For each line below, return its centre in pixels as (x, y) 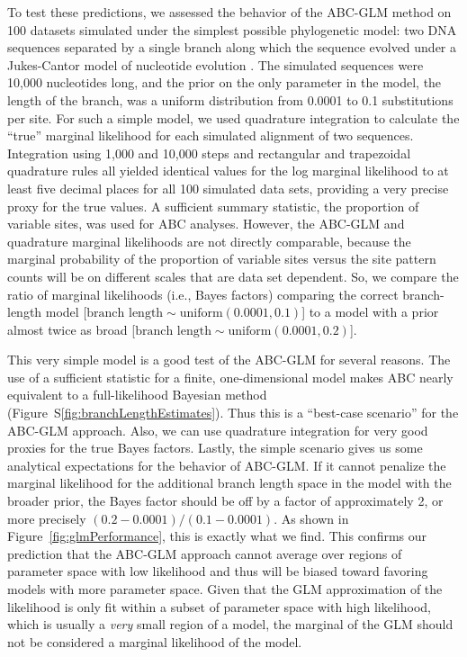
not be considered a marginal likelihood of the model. (155, 641)
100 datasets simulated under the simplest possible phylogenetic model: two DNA (232, 29)
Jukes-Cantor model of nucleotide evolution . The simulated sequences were (216, 64)
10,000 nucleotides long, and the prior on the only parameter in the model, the (225, 82)
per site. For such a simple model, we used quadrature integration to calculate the (233, 117)
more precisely (47, 518)
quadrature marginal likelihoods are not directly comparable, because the (209, 241)
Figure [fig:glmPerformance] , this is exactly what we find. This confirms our (217, 536)
